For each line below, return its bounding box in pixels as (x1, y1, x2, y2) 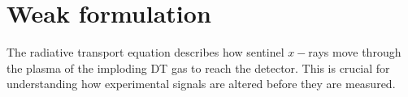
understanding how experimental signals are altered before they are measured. (7, 75, 396, 92)
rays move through (308, 44, 401, 61)
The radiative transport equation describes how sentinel (7, 44, 284, 61)
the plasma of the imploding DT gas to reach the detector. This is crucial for (7, 59, 390, 76)
